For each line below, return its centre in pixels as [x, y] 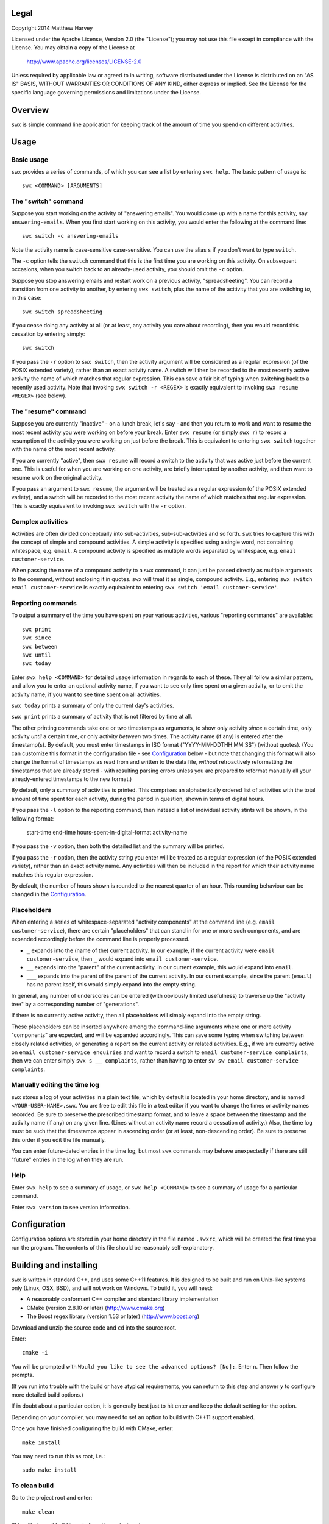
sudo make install [50, 1470]
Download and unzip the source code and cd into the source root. [94, 1327]
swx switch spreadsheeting [62, 312]
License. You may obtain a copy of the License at [73, 48]
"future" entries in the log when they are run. [67, 1159]
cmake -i [35, 1353]
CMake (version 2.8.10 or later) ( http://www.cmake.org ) [96, 1308]
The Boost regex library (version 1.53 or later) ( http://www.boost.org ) [113, 1316]
